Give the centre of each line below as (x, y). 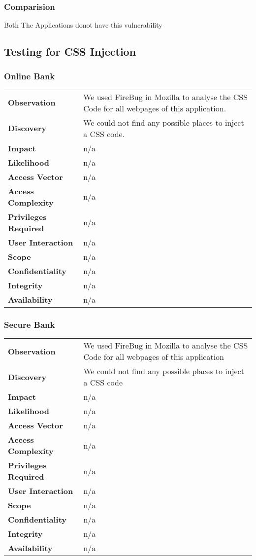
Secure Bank (30, 324)
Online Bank (30, 76)
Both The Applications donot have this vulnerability (83, 25)
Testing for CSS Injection (70, 52)
